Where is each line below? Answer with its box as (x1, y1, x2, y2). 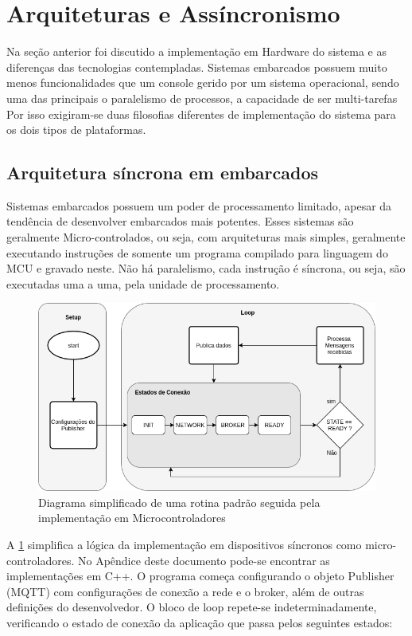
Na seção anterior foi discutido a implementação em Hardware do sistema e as (6, 43, 387, 60)
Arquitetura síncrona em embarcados (6, 160, 319, 185)
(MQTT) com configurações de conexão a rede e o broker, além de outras (6, 583, 364, 599)
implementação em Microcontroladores (38, 509, 226, 526)
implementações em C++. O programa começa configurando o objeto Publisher (6, 567, 395, 584)
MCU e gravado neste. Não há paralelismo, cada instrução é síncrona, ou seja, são (6, 260, 406, 277)
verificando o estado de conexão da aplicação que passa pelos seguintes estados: (6, 614, 393, 631)
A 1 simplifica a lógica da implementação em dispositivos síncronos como (6, 536, 362, 553)
